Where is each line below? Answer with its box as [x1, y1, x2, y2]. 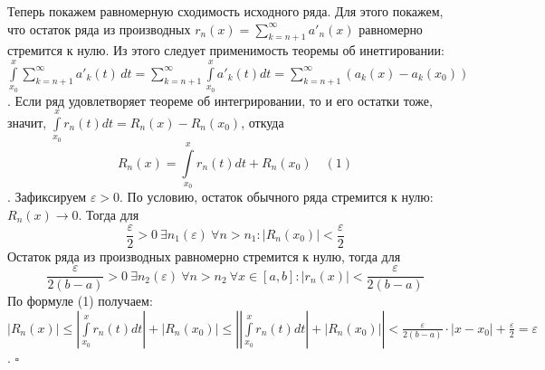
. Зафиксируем [7, 187, 87, 206]
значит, [7, 112, 47, 131]
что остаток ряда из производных [7, 19, 191, 38]
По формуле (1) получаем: [7, 291, 153, 310]
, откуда [241, 112, 284, 131]
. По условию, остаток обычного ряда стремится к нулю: [120, 187, 434, 206]
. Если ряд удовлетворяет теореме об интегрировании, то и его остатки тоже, [7, 90, 433, 109]
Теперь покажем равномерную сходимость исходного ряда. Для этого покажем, [7, 2, 444, 20]
